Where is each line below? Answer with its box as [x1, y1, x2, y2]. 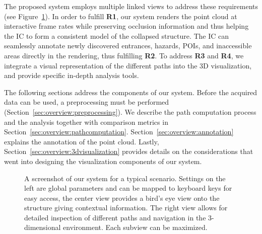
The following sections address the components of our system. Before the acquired [4, 87, 257, 97]
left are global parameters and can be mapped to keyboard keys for [24, 183, 232, 193]
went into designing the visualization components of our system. [4, 155, 202, 166]
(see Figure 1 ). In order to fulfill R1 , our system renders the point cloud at [4, 11, 237, 21]
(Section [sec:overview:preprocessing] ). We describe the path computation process [4, 106, 256, 117]
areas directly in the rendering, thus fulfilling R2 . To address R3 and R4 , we [4, 50, 244, 60]
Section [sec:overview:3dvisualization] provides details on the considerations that [4, 146, 253, 157]
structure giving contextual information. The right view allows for [24, 202, 228, 213]
